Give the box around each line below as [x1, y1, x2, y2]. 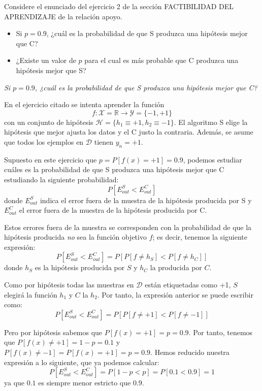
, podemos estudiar [183, 154, 242, 165]
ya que [4, 377, 25, 388]
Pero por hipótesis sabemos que [4, 327, 103, 337]
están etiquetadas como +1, [145, 279, 231, 290]
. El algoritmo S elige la [174, 116, 248, 127]
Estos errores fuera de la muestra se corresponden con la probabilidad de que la [4, 221, 252, 232]
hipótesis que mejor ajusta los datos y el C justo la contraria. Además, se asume [4, 126, 253, 137]
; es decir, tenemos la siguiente [152, 232, 248, 242]
